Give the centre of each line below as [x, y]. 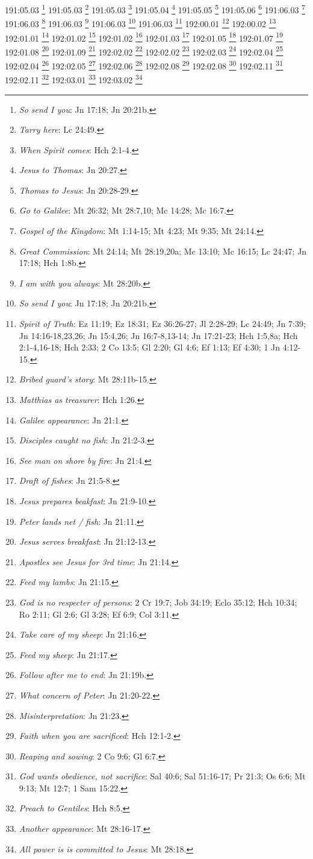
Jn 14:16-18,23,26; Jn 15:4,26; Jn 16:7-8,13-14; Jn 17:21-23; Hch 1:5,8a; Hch [158, 335]
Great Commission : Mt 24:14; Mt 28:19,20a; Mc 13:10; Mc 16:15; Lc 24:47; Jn [163, 251]
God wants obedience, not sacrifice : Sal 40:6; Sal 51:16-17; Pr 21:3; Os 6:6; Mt [162, 776]
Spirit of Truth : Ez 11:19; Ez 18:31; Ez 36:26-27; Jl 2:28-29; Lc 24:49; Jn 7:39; [162, 324]
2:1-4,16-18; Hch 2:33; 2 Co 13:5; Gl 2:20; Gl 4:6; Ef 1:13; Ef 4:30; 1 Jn [150, 347]
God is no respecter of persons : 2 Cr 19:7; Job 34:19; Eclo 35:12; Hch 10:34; [158, 602]
